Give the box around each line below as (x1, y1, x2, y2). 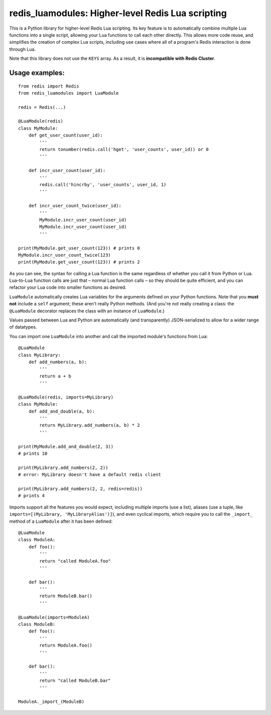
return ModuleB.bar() (39, 593, 93, 599)
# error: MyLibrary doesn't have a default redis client (18, 472, 162, 478)
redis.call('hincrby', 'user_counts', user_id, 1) (39, 182, 167, 187)
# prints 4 (18, 493, 45, 499)
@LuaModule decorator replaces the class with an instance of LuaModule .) (9, 307, 165, 314)
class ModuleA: (18, 537, 56, 543)
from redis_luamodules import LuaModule (18, 90, 119, 96)
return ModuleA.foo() (39, 643, 93, 649)
